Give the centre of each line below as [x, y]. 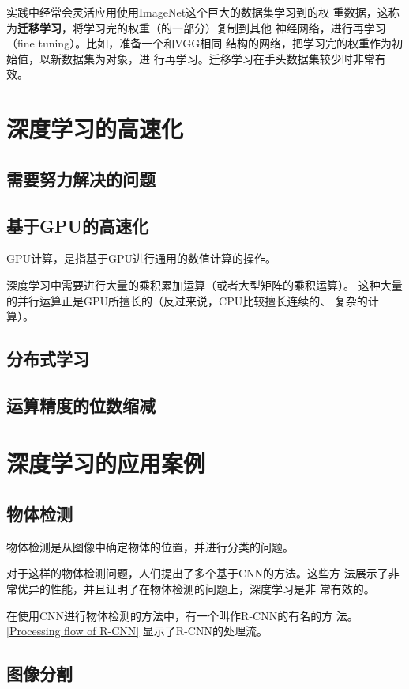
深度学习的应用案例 [106, 463]
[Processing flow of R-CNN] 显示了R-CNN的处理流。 [137, 631]
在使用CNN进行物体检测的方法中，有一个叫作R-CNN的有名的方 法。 [182, 615]
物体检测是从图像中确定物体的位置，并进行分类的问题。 [150, 546]
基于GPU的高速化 [78, 225]
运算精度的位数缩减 [81, 405]
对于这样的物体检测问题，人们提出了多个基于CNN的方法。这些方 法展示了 [197, 573]
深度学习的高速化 [95, 129]
